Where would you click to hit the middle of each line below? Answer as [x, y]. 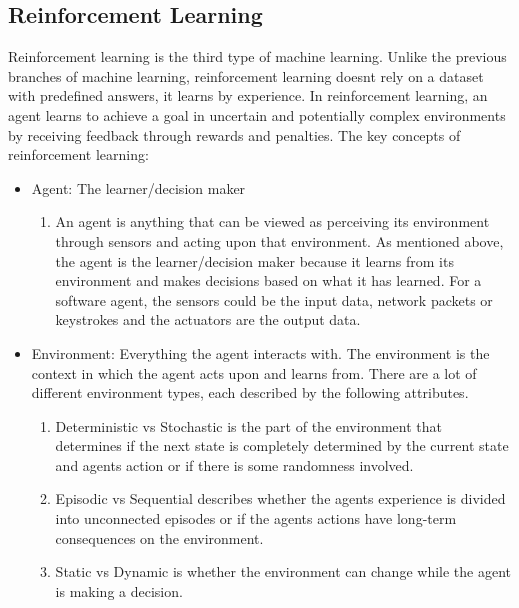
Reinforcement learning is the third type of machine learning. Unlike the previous [257, 56]
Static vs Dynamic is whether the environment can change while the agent [283, 571]
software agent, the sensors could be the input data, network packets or [274, 299]
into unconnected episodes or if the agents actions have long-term [256, 518]
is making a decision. [119, 590]
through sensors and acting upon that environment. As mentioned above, [279, 240]
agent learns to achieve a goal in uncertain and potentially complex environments [257, 114]
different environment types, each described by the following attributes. [250, 392]
